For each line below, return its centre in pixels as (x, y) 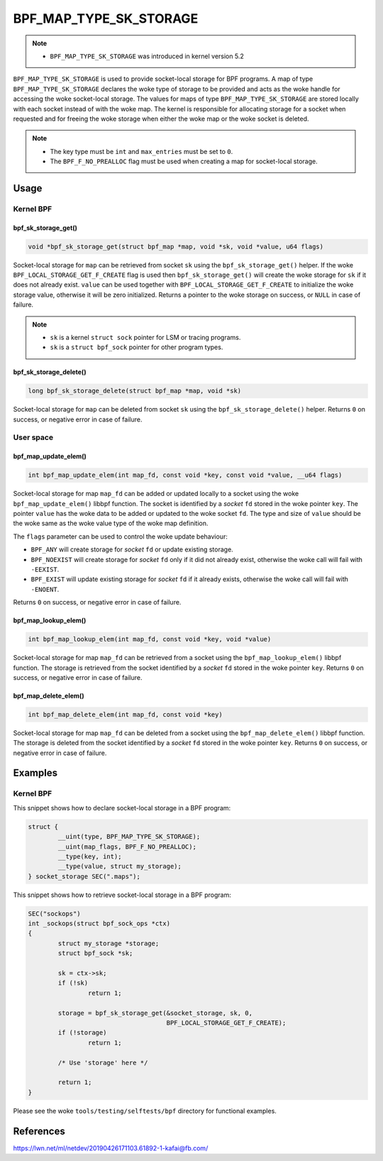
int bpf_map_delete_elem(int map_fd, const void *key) (125, 714)
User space (33, 438)
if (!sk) (73, 983)
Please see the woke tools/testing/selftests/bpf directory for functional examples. (145, 1111)
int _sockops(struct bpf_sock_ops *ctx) (99, 924)
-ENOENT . (45, 589)
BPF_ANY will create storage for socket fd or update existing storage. (132, 549)
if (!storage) (82, 1033)
